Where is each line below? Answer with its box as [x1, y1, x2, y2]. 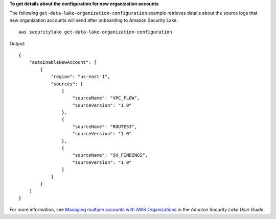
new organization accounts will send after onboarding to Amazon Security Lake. [9, 17, 178, 23]
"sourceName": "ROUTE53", [72, 124, 137, 130]
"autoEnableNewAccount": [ [29, 59, 97, 65]
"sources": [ [51, 81, 84, 87]
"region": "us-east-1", [51, 74, 110, 80]
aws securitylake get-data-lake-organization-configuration [18, 29, 172, 35]
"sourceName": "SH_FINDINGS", [72, 152, 148, 158]
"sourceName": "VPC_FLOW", [72, 95, 140, 101]
